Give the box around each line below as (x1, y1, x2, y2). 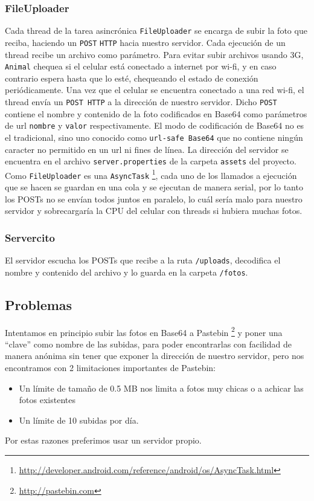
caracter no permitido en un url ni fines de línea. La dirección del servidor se (5, 143, 289, 155)
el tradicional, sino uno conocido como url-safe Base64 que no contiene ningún (5, 131, 303, 143)
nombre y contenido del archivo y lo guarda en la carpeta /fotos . (5, 265, 248, 278)
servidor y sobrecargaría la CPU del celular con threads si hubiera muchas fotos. (5, 204, 303, 217)
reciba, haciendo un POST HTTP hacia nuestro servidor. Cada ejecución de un (5, 36, 286, 48)
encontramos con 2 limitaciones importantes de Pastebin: (5, 361, 216, 374)
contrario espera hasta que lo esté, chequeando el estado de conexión (5, 71, 258, 84)
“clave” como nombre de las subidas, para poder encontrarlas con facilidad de (5, 337, 292, 350)
